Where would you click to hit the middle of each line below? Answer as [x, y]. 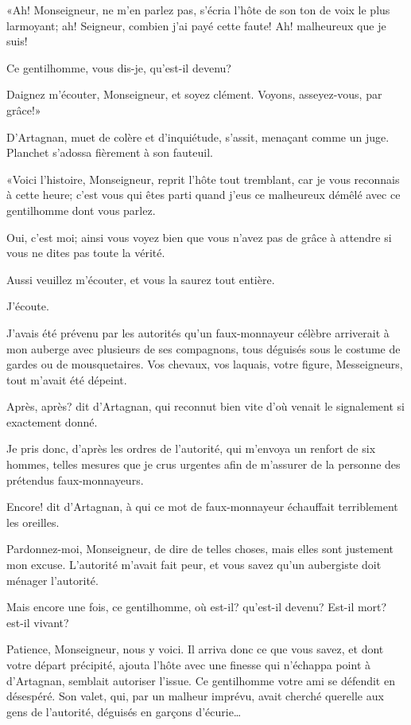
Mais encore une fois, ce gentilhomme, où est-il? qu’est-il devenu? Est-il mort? [197, 607]
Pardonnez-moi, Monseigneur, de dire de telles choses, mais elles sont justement [200, 549]
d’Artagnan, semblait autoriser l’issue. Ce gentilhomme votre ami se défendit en [201, 680]
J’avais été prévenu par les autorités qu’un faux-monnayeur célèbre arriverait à [198, 332]
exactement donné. [52, 421]
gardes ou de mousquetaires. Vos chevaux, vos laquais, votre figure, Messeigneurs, [205, 364]
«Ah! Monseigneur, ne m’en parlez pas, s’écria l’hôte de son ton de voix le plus [198, 10]
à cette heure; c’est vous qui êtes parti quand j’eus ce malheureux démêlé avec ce [204, 195]
